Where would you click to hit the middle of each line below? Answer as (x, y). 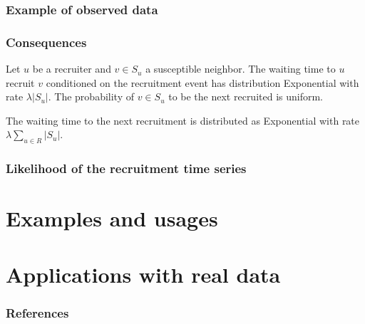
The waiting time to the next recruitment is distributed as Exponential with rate (183, 120)
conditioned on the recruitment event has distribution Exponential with (202, 82)
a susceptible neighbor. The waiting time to (241, 69)
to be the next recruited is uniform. (246, 96)
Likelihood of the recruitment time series (126, 168)
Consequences (46, 42)
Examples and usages (112, 218)
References (37, 312)
